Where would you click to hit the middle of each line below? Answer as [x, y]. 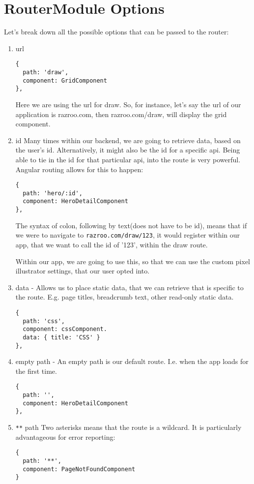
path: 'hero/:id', [53, 193]
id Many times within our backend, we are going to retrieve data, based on [128, 140]
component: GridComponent [65, 80]
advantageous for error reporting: [65, 437]
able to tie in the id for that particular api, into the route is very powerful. [128, 159]
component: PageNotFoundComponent [79, 469]
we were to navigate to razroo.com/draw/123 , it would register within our [128, 235]
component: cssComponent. [65, 329]
